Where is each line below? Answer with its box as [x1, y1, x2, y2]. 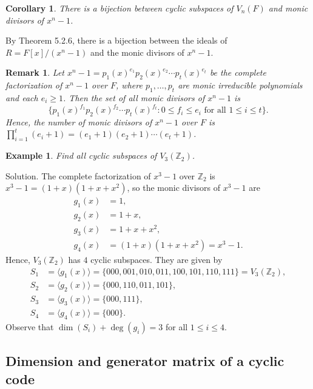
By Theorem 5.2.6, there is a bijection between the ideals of [5, 34, 227, 47]
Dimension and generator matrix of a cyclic [5, 351, 284, 370]
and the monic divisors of [90, 45, 184, 58]
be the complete [209, 66, 266, 79]
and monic [268, 2, 308, 14]
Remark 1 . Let [5, 66, 64, 79]
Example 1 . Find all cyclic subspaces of [5, 149, 157, 162]
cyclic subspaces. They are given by [90, 253, 223, 266]
